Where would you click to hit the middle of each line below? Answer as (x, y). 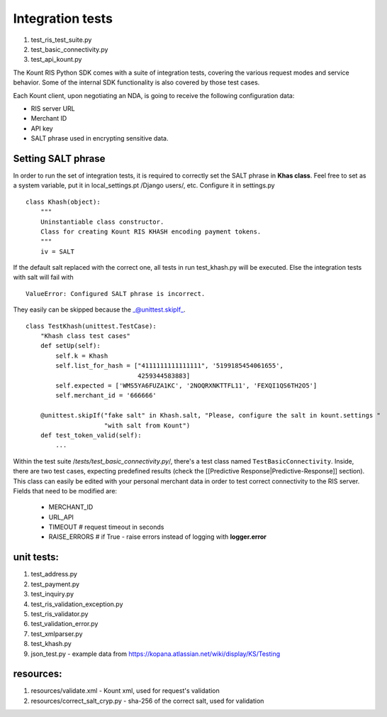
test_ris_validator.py (60, 613)
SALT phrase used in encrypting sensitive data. (100, 138)
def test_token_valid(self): (91, 435)
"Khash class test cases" (85, 336)
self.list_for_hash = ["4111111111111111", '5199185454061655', (169, 366)
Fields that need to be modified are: (65, 491)
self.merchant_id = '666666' (106, 395)
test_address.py (54, 574)
